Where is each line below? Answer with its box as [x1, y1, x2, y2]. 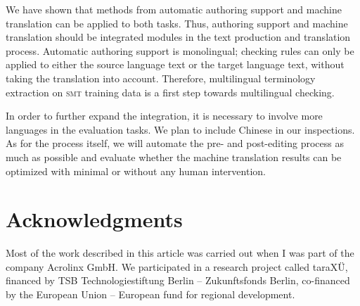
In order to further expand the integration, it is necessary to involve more [6, 108, 323, 123]
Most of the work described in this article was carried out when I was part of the [6, 246, 354, 260]
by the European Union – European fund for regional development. [6, 287, 295, 302]
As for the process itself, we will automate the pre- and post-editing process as [6, 136, 344, 151]
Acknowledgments [6, 205, 183, 234]
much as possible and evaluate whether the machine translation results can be [6, 149, 342, 164]
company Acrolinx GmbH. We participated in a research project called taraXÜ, [6, 259, 348, 274]
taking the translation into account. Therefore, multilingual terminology [6, 70, 316, 85]
